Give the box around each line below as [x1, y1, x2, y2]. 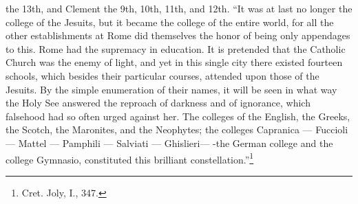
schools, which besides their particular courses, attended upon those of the [6, 68, 319, 82]
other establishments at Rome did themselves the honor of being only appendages [6, 28, 350, 43]
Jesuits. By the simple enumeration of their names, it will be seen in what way [6, 82, 337, 96]
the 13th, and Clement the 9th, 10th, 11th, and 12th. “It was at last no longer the [6, 1, 352, 15]
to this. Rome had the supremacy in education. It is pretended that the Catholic [6, 41, 346, 56]
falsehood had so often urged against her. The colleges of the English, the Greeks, [6, 109, 350, 123]
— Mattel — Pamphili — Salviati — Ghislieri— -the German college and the [6, 135, 333, 150]
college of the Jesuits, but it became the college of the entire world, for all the [6, 14, 334, 29]
